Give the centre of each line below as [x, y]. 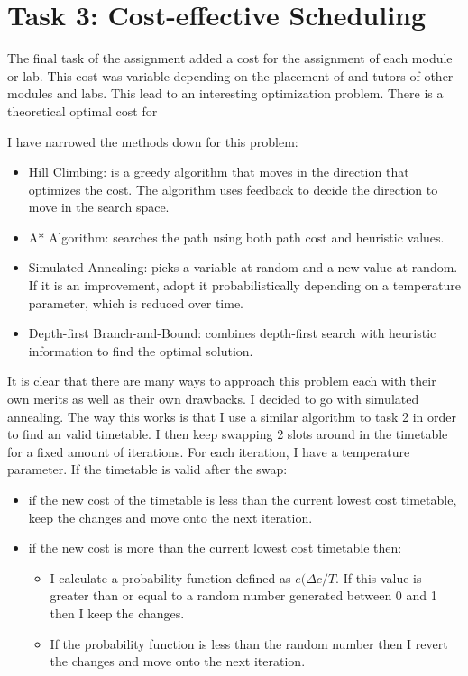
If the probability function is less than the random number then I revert [249, 643]
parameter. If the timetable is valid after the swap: [147, 469]
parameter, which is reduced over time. [136, 302]
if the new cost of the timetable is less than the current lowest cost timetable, [243, 499]
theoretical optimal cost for [83, 110]
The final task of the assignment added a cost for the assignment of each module [230, 58]
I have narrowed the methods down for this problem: [153, 141]
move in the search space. [99, 207]
